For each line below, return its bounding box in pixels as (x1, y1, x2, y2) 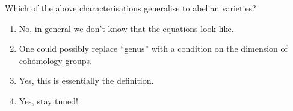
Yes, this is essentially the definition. (19, 74, 154, 87)
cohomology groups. (19, 54, 92, 66)
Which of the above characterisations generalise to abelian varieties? (5, 2, 256, 14)
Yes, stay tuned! (19, 94, 78, 107)
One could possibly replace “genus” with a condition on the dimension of (19, 42, 288, 55)
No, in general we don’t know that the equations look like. (19, 22, 234, 34)
